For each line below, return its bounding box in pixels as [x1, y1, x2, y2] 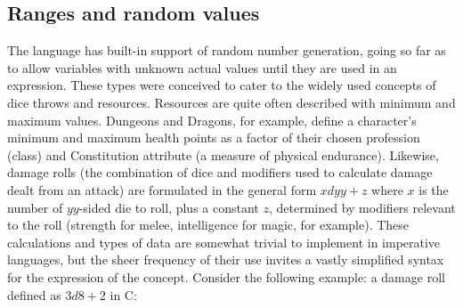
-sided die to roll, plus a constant [78, 198, 259, 216]
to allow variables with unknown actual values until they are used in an [7, 58, 397, 77]
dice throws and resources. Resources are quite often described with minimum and [7, 93, 456, 111]
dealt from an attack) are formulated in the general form [7, 180, 317, 199]
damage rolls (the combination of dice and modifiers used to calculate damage [7, 163, 433, 182]
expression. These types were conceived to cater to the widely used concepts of [7, 76, 436, 94]
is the [418, 180, 449, 199]
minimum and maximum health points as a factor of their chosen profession [7, 128, 420, 147]
